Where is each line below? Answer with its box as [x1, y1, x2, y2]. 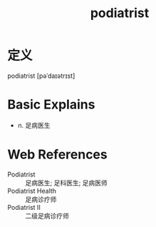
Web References [7, 146, 108, 163]
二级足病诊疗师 [25, 211, 69, 220]
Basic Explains [7, 96, 95, 113]
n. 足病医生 [17, 121, 51, 129]
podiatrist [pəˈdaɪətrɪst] [7, 71, 76, 80]
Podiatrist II [7, 203, 41, 211]
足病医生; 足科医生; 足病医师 [25, 178, 108, 187]
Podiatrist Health [7, 186, 57, 195]
